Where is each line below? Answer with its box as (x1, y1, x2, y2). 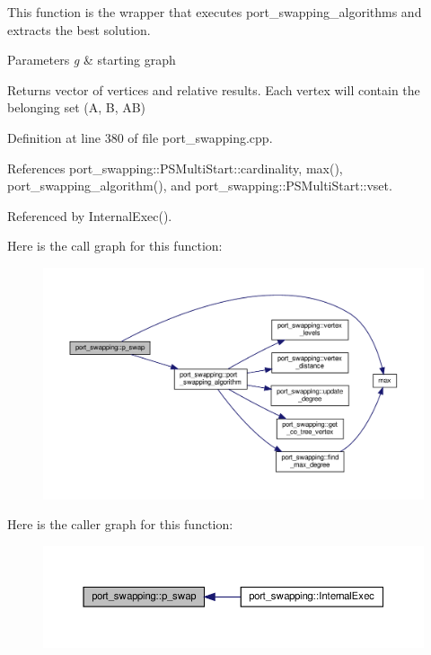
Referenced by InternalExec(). (7, 206, 172, 225)
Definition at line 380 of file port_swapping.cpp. (7, 128, 273, 146)
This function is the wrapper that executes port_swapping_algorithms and (7, 3, 422, 21)
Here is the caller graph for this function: (7, 515, 233, 534)
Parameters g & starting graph (7, 50, 176, 69)
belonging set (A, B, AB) (7, 98, 146, 117)
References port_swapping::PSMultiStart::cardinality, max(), (7, 158, 343, 177)
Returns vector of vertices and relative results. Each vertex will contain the (7, 80, 420, 99)
